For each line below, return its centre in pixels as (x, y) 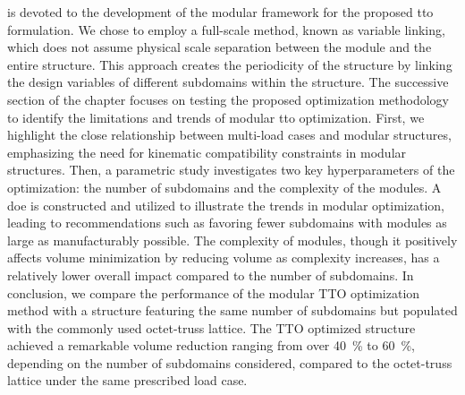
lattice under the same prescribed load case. (127, 380)
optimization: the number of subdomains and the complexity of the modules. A (224, 187)
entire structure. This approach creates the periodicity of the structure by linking (230, 64)
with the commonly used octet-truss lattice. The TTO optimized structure (211, 327)
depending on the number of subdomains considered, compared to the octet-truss (230, 362)
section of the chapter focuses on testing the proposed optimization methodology (228, 99)
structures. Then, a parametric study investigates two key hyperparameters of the (231, 170)
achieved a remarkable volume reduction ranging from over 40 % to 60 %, (211, 345)
